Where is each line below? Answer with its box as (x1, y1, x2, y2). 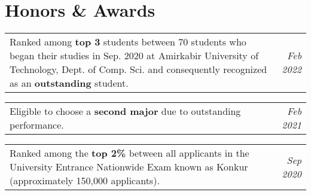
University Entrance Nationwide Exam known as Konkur (10, 160, 248, 174)
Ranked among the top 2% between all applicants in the (10, 146, 249, 160)
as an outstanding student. (10, 76, 129, 90)
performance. (10, 118, 64, 132)
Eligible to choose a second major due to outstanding (10, 104, 241, 118)
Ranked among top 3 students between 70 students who (10, 35, 246, 49)
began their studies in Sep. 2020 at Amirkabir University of (10, 48, 259, 63)
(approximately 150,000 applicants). (10, 173, 160, 188)
